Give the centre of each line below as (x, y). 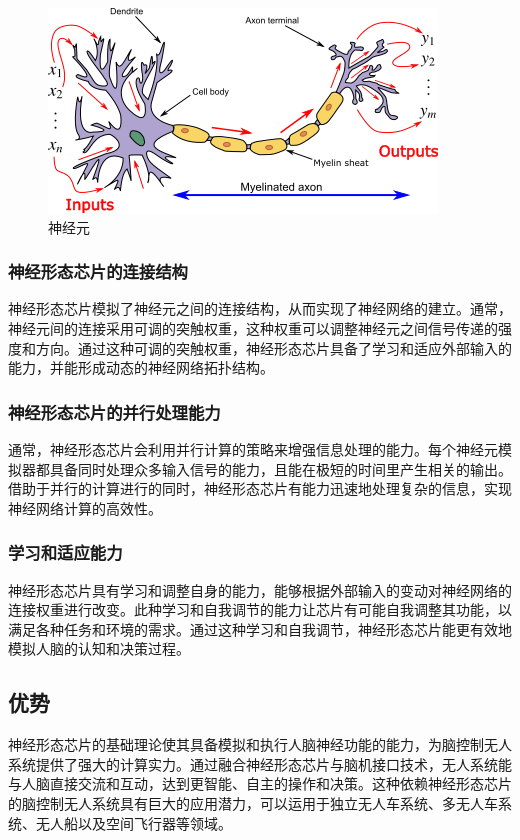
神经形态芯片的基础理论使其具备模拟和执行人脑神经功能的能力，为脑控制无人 (260, 744)
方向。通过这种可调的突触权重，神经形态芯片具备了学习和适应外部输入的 (273, 347)
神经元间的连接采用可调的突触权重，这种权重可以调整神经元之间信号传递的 (253, 328)
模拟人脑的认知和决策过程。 (99, 648)
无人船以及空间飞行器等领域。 (133, 822)
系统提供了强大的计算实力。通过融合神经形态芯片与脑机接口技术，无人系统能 (260, 763)
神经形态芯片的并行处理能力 (114, 411)
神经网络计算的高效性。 (85, 507)
